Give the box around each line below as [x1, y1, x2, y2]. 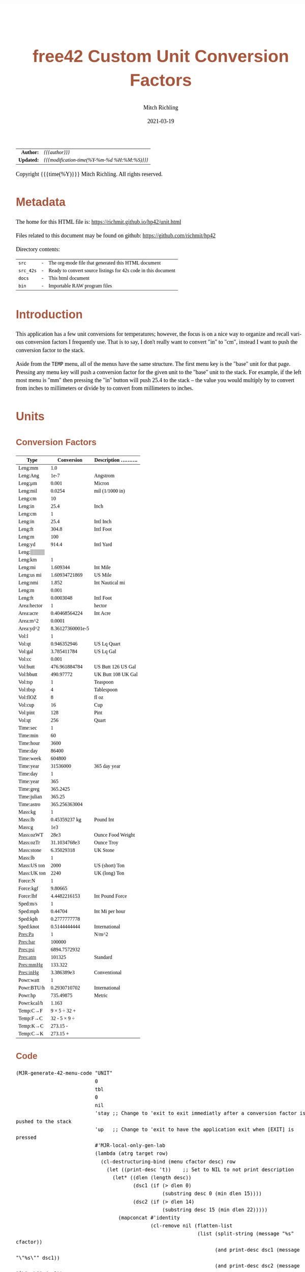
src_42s [18, 268, 37, 274]
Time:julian [18, 793, 43, 800]
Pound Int [94, 816, 114, 823]
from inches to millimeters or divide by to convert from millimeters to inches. [16, 385, 194, 392]
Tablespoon [94, 686, 118, 693]
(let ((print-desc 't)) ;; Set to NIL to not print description [106, 1167, 294, 1173]
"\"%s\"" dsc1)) [16, 1255, 60, 1261]
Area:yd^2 [18, 625, 40, 632]
